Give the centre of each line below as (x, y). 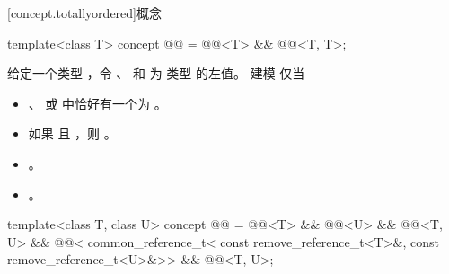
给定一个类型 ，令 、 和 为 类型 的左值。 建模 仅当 (156, 73)
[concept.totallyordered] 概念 (84, 13)
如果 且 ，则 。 (72, 133)
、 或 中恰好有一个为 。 (97, 103)
